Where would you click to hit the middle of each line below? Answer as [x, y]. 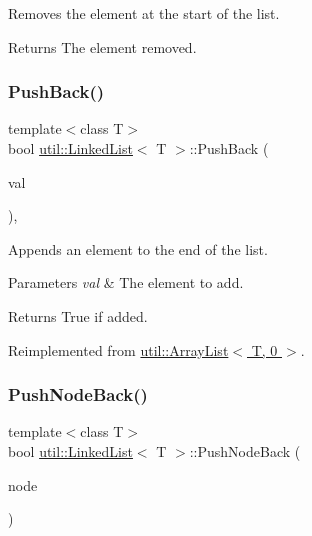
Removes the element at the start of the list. [144, 13]
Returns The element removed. [102, 46]
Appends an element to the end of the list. [138, 248]
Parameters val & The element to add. [126, 282]
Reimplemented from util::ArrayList [118, 349]
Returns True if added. [78, 315]
